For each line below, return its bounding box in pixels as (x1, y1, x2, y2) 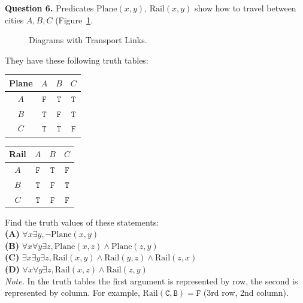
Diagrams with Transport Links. (29, 34, 147, 46)
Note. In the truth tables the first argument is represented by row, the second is (5, 274, 298, 287)
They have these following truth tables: (5, 53, 149, 66)
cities (5, 13, 24, 26)
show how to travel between (195, 2, 296, 14)
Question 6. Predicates (5, 2, 94, 14)
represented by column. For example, (5, 286, 140, 299)
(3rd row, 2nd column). (203, 286, 289, 299)
